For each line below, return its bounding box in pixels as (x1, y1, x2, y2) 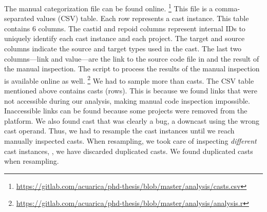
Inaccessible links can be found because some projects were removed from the (4, 105, 247, 116)
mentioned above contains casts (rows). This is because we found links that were (4, 85, 257, 96)
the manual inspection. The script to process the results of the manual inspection (4, 63, 260, 74)
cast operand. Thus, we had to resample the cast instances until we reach (4, 125, 235, 136)
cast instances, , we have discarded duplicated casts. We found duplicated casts (4, 145, 253, 156)
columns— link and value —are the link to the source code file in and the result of (4, 53, 259, 64)
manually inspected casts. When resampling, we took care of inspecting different (4, 136, 257, 146)
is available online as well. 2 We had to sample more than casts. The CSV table (4, 73, 254, 86)
